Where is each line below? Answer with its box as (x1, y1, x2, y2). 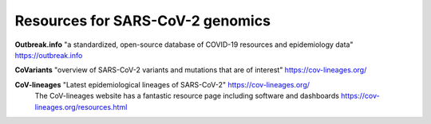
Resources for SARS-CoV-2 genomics (14, 12, 271, 29)
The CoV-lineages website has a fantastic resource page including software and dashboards (34, 91, 339, 101)
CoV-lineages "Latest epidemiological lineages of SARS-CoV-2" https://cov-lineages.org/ (14, 79, 310, 89)
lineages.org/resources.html (34, 102, 128, 111)
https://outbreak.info (14, 50, 83, 60)
